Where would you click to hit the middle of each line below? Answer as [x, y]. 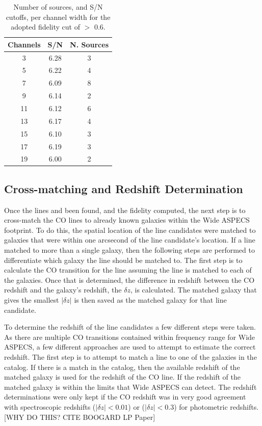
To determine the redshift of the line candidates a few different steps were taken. [130, 327]
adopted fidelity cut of [45, 27]
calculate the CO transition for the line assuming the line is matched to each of [128, 270]
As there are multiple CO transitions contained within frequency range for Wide [130, 337]
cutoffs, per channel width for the [58, 17]
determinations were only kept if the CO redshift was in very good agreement [125, 397]
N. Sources [89, 44]
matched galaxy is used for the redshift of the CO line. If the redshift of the [122, 377]
